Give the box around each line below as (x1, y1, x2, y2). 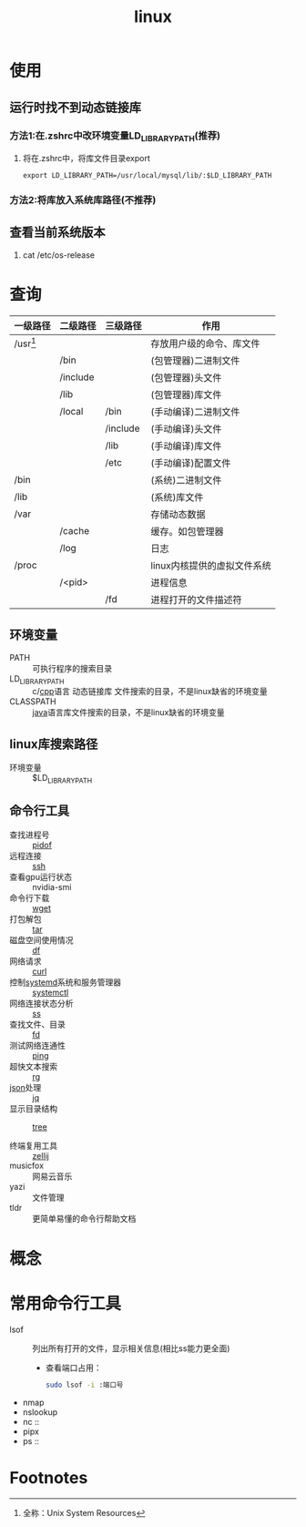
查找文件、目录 (9, 1019, 66, 1030)
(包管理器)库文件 (150, 388, 222, 401)
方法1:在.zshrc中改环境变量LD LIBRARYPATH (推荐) (9, 129, 221, 143)
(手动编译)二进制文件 (150, 405, 240, 418)
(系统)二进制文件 (150, 474, 222, 487)
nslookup (22, 1406, 58, 1418)
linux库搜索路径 (9, 736, 98, 752)
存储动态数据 (150, 507, 207, 520)
